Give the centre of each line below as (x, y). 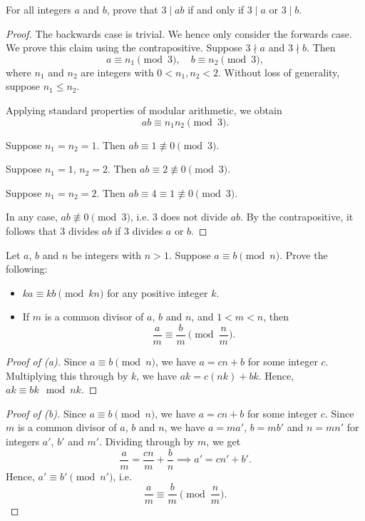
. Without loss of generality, (279, 72)
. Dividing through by (147, 441)
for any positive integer (158, 292)
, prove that (132, 9)
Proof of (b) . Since (46, 413)
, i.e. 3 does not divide (179, 217)
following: (27, 269)
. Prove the (304, 254)
